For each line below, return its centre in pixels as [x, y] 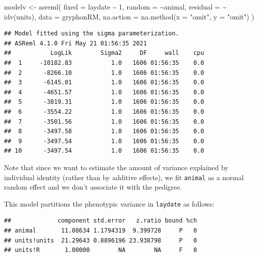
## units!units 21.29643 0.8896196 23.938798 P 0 [101, 240]
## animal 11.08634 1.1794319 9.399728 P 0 [101, 231]
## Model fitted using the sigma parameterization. [92, 34]
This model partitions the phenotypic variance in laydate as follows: [109, 203]
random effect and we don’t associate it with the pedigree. [93, 187]
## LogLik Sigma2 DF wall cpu [104, 53]
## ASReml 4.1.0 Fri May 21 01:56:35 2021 [76, 43]
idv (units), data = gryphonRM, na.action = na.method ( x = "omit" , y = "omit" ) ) [129, 16]
